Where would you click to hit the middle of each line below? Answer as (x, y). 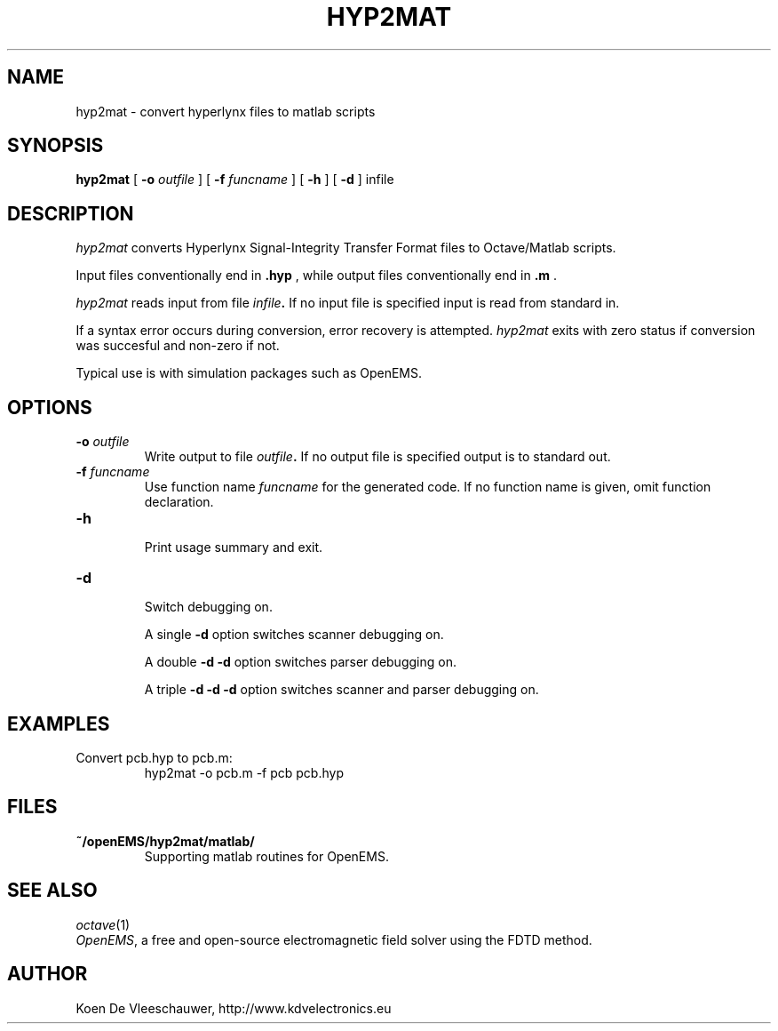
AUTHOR (48, 974)
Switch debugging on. (208, 607)
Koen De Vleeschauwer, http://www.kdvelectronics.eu (234, 1008)
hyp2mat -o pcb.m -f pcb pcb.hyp (244, 772)
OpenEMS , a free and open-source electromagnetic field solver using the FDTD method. (334, 939)
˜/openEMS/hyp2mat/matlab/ (165, 841)
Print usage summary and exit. (234, 547)
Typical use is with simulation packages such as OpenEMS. (249, 373)
